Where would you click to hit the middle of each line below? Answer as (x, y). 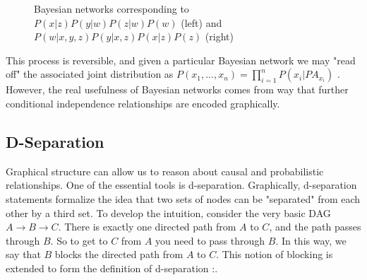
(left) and (201, 22)
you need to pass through (210, 240)
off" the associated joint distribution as (90, 74)
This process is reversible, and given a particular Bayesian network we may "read (181, 60)
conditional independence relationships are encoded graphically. (143, 103)
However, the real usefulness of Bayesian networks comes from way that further (177, 89)
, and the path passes (315, 227)
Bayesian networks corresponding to (112, 8)
